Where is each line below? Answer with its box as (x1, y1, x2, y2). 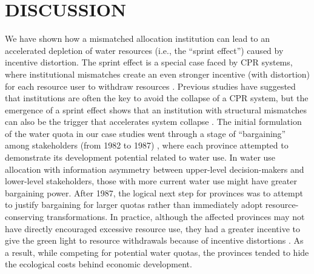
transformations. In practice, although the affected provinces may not (46, 210, 305, 223)
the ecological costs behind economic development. (5, 258, 192, 270)
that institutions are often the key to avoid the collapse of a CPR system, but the (5, 92, 309, 104)
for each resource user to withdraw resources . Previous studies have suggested (5, 79, 296, 92)
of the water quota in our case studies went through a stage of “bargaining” (5, 127, 286, 139)
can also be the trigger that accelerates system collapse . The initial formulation (5, 115, 302, 128)
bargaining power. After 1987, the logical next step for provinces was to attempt (5, 186, 303, 199)
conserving (5, 210, 44, 223)
